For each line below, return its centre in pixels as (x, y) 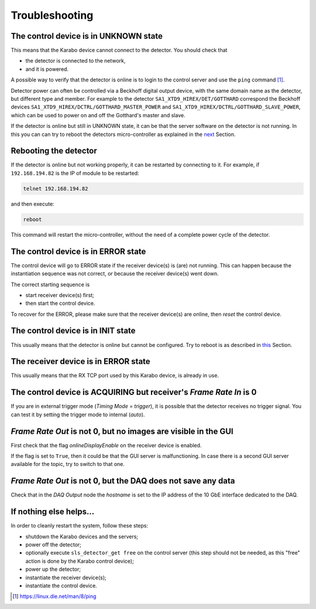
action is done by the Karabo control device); (80, 561)
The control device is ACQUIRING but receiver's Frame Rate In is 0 (134, 392)
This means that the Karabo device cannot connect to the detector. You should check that (119, 50)
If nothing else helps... (53, 512)
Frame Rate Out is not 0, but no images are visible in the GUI (122, 431)
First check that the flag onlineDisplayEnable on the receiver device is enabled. (106, 445)
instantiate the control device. (61, 586)
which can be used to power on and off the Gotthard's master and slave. (98, 115)
